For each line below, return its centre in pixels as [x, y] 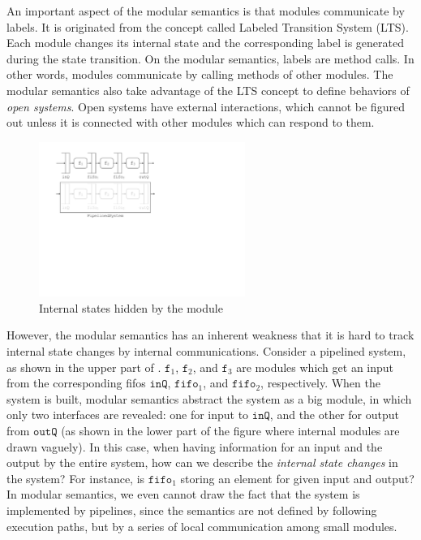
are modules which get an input [315, 367]
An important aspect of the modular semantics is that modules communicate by [206, 11]
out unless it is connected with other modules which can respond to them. [191, 122]
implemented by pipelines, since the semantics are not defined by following [192, 510]
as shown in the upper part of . [84, 367]
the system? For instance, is [76, 478]
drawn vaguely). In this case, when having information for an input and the [195, 446]
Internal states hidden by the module [131, 307]
